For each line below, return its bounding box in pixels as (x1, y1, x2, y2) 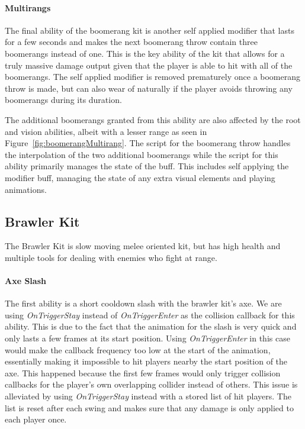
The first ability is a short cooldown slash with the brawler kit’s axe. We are (5, 297, 282, 309)
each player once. (5, 413, 67, 425)
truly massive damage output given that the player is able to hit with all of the (5, 59, 293, 71)
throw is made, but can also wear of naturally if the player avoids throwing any (5, 82, 293, 94)
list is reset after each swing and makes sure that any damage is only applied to (5, 401, 294, 414)
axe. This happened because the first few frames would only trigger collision (5, 366, 281, 379)
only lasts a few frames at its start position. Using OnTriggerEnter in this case (5, 332, 290, 344)
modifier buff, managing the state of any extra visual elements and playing (5, 171, 275, 183)
